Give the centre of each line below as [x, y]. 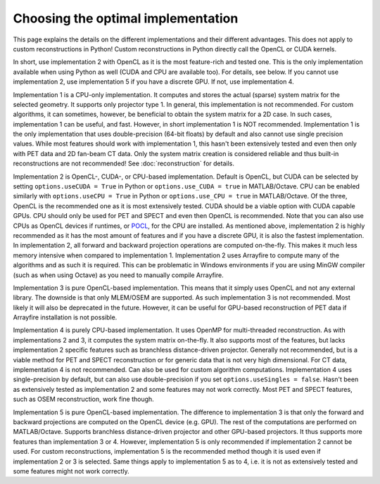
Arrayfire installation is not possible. [65, 317]
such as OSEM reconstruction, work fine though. [83, 399]
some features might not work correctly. [71, 471]
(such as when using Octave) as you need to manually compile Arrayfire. [119, 275]
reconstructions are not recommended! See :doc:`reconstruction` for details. [124, 164]
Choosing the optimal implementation [126, 18]
